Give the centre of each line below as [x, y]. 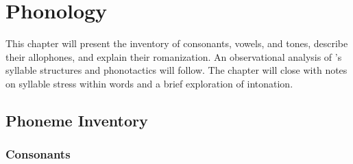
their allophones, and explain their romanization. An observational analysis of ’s [174, 56]
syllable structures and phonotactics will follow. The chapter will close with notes [176, 70]
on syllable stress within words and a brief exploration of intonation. [149, 83]
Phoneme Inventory [77, 120]
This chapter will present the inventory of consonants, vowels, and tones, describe [177, 43]
